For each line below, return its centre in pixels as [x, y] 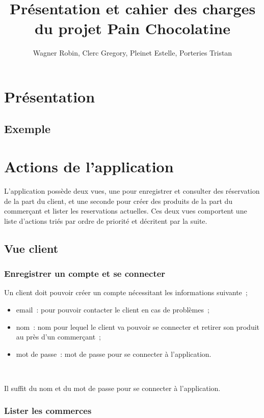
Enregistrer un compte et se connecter [85, 273]
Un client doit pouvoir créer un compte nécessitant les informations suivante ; [126, 292]
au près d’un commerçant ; [59, 337]
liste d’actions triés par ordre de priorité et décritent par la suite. [106, 220]
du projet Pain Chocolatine [133, 28]
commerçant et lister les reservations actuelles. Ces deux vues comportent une [126, 211]
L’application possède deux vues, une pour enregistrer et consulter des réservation [132, 191]
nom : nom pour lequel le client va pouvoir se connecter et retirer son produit [138, 326]
